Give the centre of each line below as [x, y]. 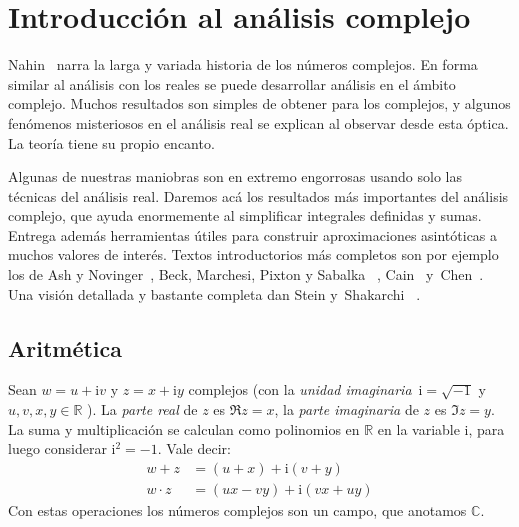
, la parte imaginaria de [346, 409]
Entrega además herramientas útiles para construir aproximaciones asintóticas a [253, 234]
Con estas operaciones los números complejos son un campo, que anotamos [237, 509]
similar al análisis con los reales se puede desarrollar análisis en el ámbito [232, 83]
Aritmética [65, 347]
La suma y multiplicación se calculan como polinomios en [184, 428]
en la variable [418, 428]
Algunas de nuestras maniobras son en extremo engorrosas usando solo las [235, 176]
